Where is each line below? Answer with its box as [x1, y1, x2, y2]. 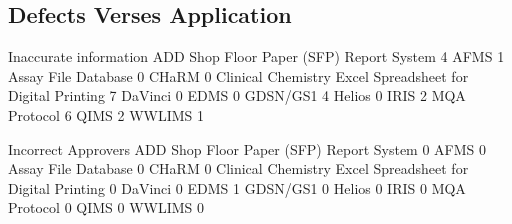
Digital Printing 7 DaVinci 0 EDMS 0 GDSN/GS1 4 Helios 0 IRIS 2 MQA [8, 85, 466, 106]
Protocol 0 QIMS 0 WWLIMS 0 [8, 197, 205, 218]
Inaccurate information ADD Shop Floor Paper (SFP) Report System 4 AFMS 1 [8, 46, 505, 67]
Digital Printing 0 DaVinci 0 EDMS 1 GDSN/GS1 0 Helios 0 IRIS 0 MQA [8, 177, 466, 198]
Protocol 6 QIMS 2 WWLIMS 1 [8, 104, 205, 125]
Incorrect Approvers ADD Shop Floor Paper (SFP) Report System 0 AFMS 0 [8, 138, 487, 159]
